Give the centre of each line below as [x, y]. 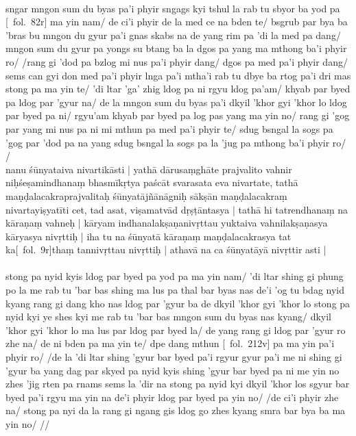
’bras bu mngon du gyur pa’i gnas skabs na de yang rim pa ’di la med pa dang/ [173, 35]
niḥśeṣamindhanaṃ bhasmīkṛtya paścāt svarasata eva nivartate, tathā [152, 182]
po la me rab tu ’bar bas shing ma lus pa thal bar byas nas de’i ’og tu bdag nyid [175, 290]
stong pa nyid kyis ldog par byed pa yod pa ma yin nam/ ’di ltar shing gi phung [175, 276]
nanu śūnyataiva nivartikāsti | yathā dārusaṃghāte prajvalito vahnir [149, 169]
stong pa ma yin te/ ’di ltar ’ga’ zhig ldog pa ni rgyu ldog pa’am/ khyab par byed [178, 89]
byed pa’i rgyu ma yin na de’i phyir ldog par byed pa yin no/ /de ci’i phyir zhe [172, 397]
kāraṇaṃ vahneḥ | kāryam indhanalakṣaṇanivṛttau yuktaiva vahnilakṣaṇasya [167, 223]
